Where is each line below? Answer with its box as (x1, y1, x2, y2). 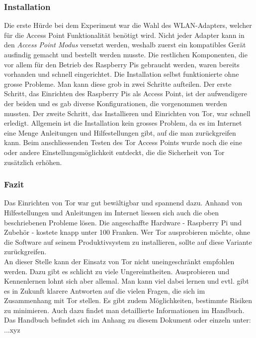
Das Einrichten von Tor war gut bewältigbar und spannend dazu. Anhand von (4, 197, 243, 208)
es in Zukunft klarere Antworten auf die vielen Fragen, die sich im (4, 285, 205, 296)
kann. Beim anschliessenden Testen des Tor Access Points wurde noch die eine (4, 137, 242, 148)
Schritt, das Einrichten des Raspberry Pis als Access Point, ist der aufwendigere (4, 88, 247, 99)
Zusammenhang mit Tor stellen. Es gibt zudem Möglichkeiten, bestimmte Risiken (4, 295, 252, 306)
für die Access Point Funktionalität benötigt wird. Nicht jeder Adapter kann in (4, 29, 245, 40)
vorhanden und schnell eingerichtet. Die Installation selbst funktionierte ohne (4, 69, 239, 79)
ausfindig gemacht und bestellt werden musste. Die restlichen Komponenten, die (4, 49, 248, 59)
